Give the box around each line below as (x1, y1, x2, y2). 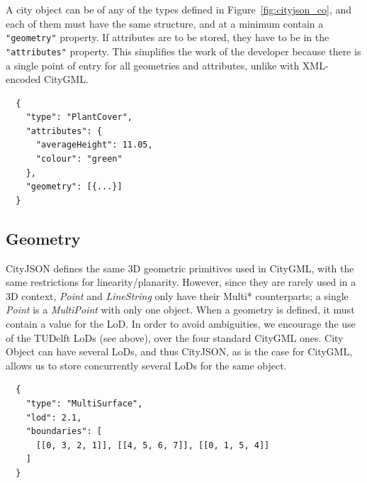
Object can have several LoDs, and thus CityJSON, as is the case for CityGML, (6, 344, 353, 359)
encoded (6, 72, 41, 87)
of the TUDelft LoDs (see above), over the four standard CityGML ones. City (6, 330, 344, 345)
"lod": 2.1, (26, 412, 82, 423)
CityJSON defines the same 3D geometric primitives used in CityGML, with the (6, 260, 354, 275)
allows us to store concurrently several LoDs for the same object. (6, 357, 287, 372)
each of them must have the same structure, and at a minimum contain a (6, 16, 324, 30)
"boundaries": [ (26, 426, 103, 437)
